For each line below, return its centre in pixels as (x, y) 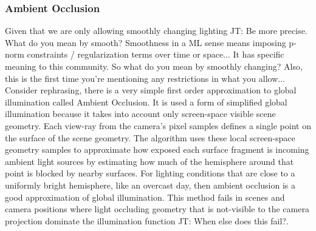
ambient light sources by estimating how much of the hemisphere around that (149, 161)
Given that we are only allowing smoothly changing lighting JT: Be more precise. (156, 31)
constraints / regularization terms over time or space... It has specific (156, 54)
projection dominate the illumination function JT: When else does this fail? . (147, 220)
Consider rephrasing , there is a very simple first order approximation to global (151, 90)
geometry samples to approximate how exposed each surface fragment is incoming (157, 149)
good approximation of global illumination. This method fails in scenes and (145, 197)
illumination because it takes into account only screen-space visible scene (140, 114)
